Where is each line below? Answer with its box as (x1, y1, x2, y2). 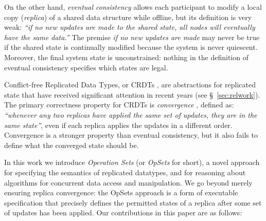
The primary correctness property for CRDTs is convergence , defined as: (4, 99, 234, 110)
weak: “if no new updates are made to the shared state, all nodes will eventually (4, 22, 255, 32)
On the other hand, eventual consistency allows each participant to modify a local (4, 2, 262, 12)
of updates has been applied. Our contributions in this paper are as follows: (4, 207, 242, 218)
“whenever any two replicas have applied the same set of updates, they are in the (4, 109, 257, 120)
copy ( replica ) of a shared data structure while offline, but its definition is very (4, 11, 252, 22)
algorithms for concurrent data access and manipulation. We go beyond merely (4, 177, 253, 188)
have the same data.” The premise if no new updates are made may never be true (4, 31, 260, 42)
